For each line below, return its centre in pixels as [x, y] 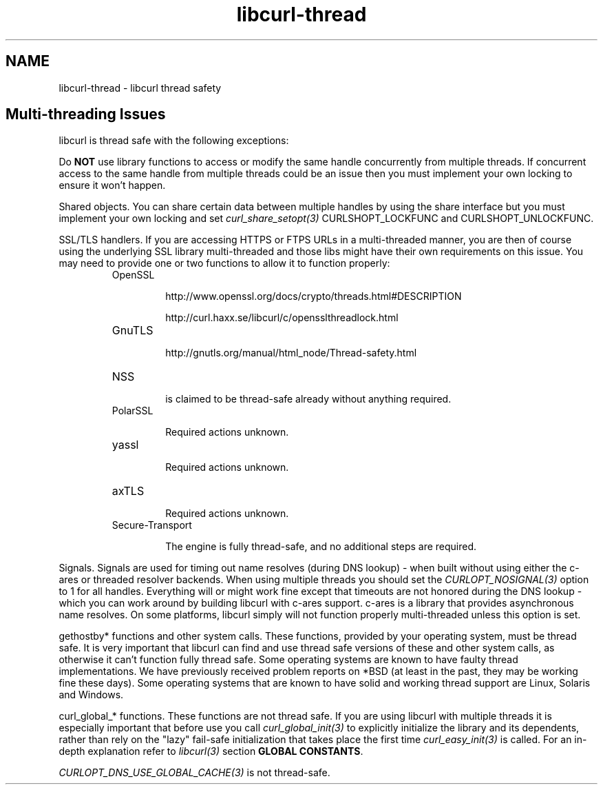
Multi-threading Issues [86, 114]
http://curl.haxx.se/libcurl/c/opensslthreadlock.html [282, 318]
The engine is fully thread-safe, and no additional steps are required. [321, 547]
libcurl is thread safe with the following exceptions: [174, 141]
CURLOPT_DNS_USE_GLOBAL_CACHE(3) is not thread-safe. [194, 773]
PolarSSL [133, 411]
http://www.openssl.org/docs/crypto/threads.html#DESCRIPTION [314, 296]
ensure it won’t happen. [112, 185]
